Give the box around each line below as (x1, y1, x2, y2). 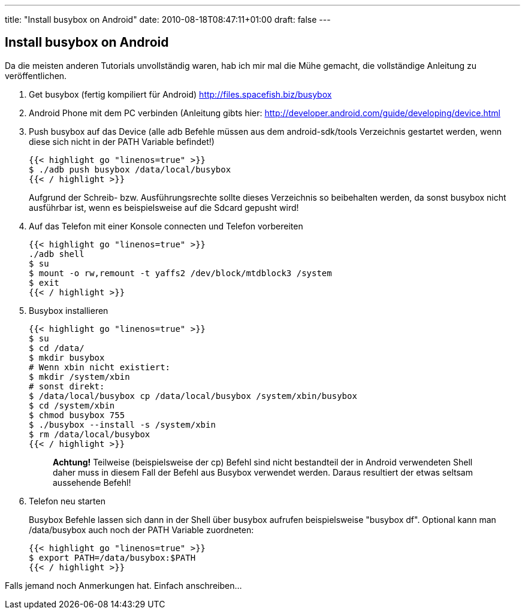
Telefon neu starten (29, 495, 105, 506)
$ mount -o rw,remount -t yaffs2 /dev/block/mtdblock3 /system (29, 268, 332, 278)
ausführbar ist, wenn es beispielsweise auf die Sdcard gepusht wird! (29, 202, 299, 213)
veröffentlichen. (5, 70, 67, 81)
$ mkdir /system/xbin (29, 371, 130, 382)
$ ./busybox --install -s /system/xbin (29, 419, 216, 430)
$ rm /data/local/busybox (29, 429, 150, 439)
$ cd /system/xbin (29, 400, 115, 410)
